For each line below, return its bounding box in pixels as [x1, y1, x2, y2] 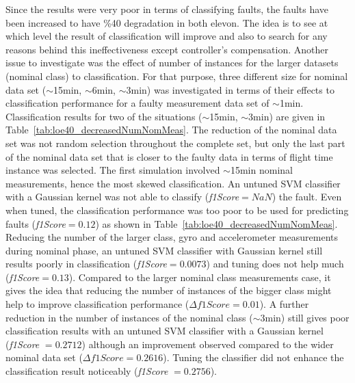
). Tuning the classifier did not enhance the [163, 350, 344, 365]
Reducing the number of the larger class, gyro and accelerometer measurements [5, 230, 339, 244]
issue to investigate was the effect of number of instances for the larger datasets [5, 55, 339, 70]
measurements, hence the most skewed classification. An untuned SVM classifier [5, 176, 341, 190]
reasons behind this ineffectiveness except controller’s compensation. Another [5, 42, 329, 56]
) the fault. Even [272, 189, 342, 204]
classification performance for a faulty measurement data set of [5, 96, 269, 110]
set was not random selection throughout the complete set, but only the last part [5, 135, 345, 150]
